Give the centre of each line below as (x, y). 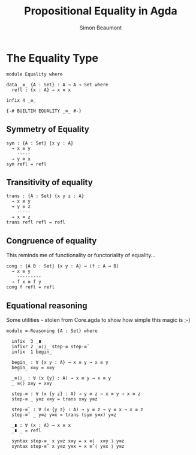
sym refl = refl (26, 164)
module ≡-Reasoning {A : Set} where (52, 331)
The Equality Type (52, 58)
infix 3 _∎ (27, 341)
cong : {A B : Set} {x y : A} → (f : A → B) (63, 266)
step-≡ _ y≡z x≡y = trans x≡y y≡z (55, 399)
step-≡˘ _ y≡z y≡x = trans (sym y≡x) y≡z (64, 415)
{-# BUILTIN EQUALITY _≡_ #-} (44, 111)
